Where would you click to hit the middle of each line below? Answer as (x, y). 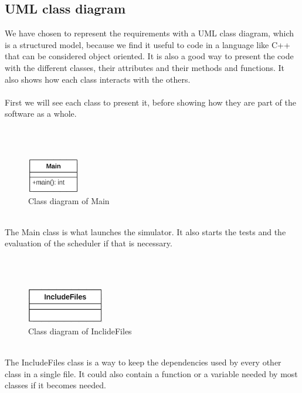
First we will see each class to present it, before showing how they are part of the (150, 102)
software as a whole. (41, 114)
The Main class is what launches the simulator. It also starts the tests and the (145, 231)
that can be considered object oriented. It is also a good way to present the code (149, 56)
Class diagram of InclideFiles (80, 331)
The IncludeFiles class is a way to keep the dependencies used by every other (143, 362)
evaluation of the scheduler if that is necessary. (89, 243)
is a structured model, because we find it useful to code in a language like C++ (147, 44)
